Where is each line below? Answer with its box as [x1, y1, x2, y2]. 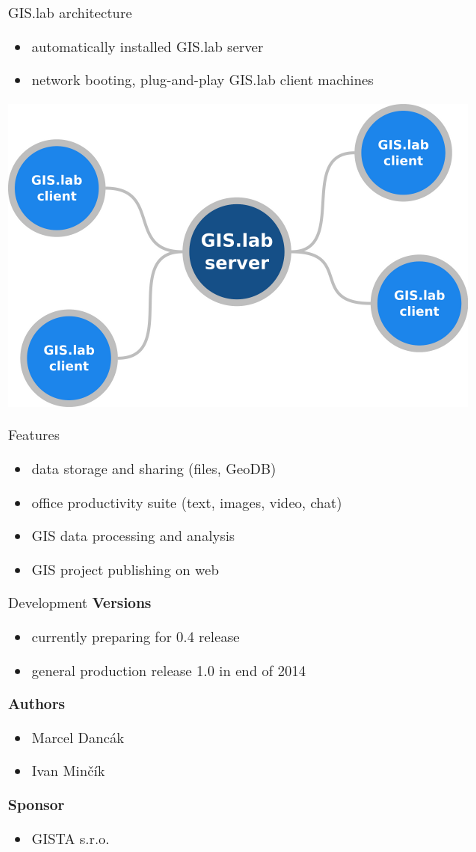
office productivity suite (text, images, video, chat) [31, 491, 342, 512]
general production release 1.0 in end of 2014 [31, 659, 306, 680]
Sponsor [8, 793, 65, 814]
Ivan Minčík [31, 760, 105, 781]
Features [8, 424, 60, 445]
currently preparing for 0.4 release [31, 625, 240, 646]
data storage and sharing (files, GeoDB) [31, 457, 277, 478]
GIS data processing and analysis [31, 525, 235, 546]
